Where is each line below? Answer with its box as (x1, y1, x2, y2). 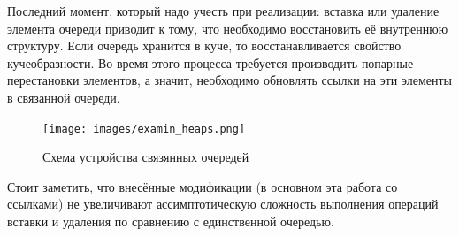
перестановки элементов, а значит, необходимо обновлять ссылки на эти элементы (7, 71, 453, 89)
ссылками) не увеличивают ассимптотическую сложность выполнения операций (7, 194, 439, 213)
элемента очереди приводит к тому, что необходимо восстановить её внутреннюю (7, 19, 448, 37)
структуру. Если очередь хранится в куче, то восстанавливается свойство (7, 36, 402, 55)
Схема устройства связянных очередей (42, 148, 249, 166)
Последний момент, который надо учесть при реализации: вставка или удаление (7, 2, 440, 19)
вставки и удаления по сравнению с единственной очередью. (7, 212, 334, 230)
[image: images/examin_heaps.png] (42, 122, 246, 135)
